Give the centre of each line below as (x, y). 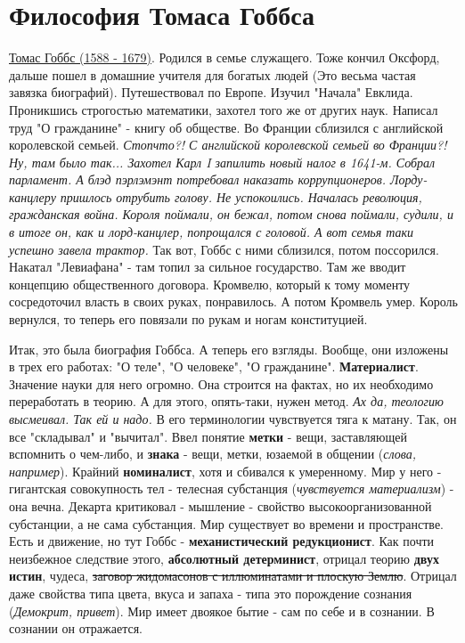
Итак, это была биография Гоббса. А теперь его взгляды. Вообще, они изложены (229, 349)
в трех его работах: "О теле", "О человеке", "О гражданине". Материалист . (214, 366)
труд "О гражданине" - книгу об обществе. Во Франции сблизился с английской (226, 127)
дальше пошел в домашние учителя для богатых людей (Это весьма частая (212, 74)
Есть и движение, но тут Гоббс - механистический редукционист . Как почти (222, 541)
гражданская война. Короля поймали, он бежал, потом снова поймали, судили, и (231, 214)
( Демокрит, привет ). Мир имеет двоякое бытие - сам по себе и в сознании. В (222, 610)
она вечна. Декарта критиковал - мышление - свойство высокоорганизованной (220, 505)
